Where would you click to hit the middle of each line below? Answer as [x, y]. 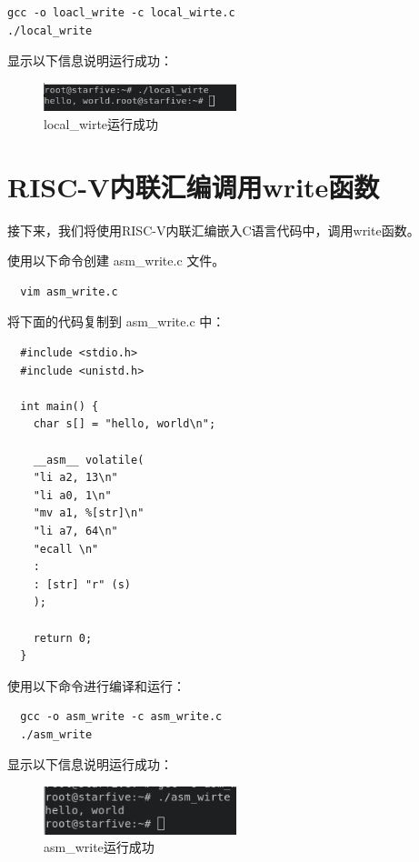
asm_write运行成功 [99, 847]
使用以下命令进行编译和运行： [96, 685]
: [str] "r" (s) [82, 584]
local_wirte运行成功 [101, 123]
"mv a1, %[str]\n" [89, 513]
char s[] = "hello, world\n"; [125, 424]
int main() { [60, 406]
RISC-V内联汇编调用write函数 [194, 186]
